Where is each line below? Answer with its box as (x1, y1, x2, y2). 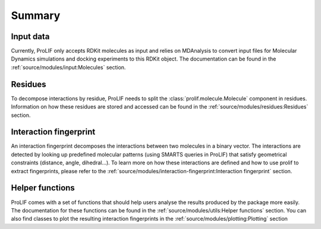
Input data (11, 31, 50, 42)
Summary (11, 9, 61, 22)
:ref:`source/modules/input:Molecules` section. (11, 63, 126, 71)
